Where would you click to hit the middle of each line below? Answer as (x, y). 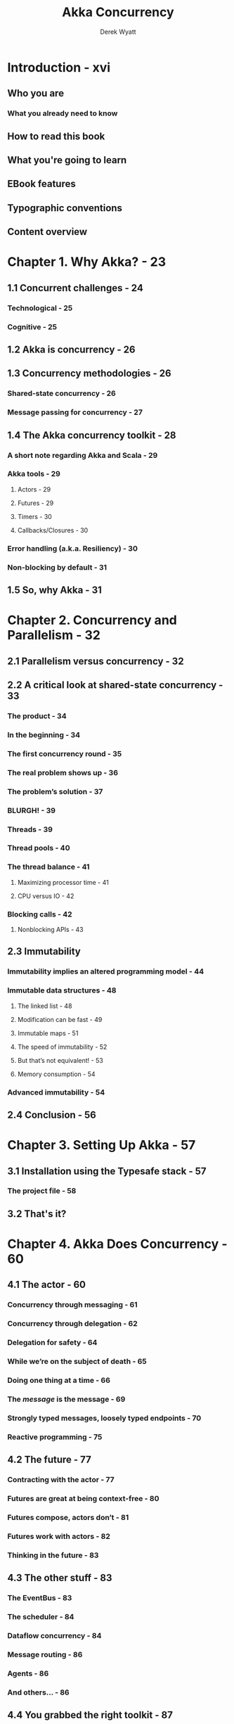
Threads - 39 (30, 829)
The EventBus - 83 (40, 1598)
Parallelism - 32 (54, 636)
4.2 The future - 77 (49, 1460)
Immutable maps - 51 (48, 1033)
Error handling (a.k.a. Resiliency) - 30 (73, 548)
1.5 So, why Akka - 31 (54, 590)
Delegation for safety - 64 (52, 1343)
